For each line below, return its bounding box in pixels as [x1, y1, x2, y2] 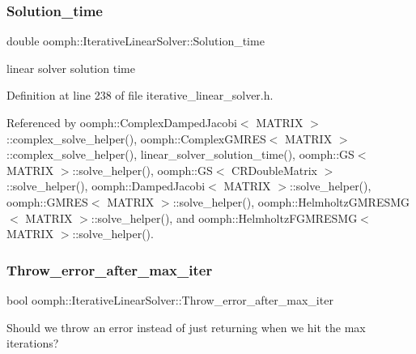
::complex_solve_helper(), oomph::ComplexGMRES [6, 130, 266, 147]
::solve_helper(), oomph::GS [72, 161, 213, 178]
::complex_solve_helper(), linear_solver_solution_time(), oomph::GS [6, 146, 354, 163]
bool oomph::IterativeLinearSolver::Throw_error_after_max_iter [6, 291, 333, 308]
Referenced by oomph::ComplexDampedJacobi [6, 114, 237, 130]
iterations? [6, 335, 59, 352]
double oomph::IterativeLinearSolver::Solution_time [6, 32, 265, 49]
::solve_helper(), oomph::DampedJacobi [6, 177, 206, 194]
